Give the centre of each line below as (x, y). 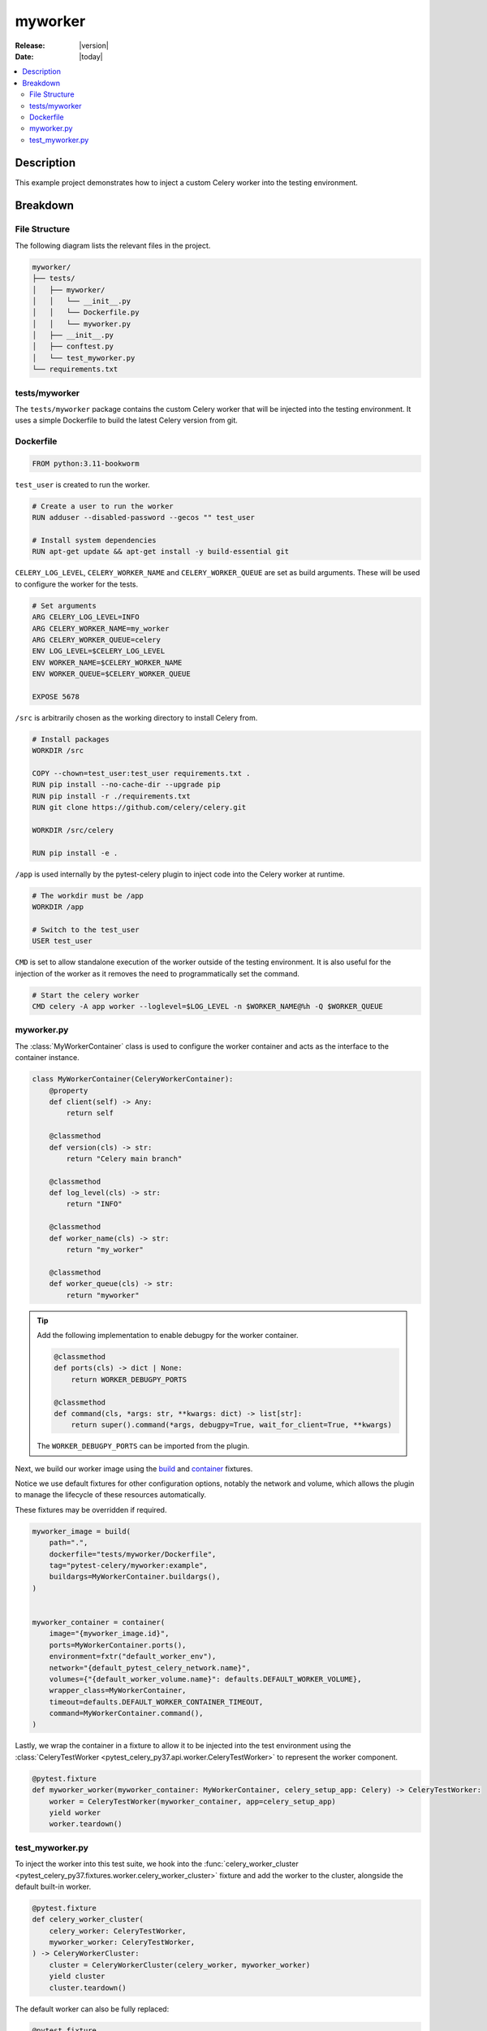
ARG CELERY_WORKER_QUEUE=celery (97, 639)
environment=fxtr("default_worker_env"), (133, 1656)
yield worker (75, 1813)
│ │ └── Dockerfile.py (86, 312)
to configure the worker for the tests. (76, 584)
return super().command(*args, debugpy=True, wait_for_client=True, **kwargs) (232, 1425)
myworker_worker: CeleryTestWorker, (122, 1942)
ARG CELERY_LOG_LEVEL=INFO (86, 617)
